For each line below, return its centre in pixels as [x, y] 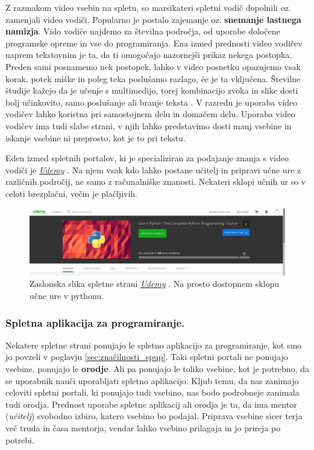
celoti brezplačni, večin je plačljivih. [72, 193]
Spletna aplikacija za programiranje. [95, 322]
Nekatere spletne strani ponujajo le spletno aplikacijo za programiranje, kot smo [154, 345]
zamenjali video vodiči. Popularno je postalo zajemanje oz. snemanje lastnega [153, 19]
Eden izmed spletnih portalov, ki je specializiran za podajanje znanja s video [147, 158]
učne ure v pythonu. [67, 296]
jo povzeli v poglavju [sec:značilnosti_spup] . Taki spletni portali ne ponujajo [147, 357]
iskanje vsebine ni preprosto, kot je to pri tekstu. [96, 137]
